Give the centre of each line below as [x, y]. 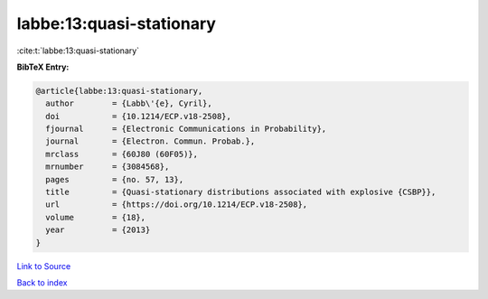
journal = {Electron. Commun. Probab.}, [150, 141]
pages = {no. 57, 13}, [115, 179]
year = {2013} [98, 230]
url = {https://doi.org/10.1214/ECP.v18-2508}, [177, 205]
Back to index [42, 282]
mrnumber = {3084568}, [108, 167]
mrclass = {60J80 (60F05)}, [122, 154]
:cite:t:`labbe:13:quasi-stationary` [78, 51]
